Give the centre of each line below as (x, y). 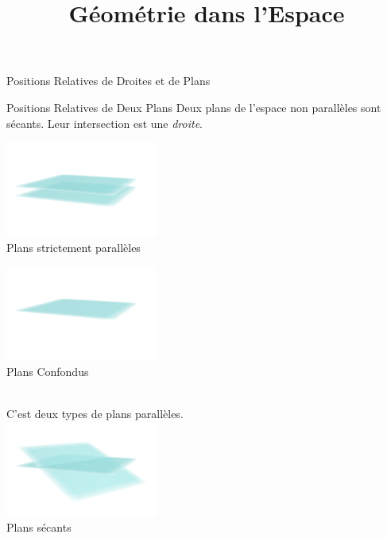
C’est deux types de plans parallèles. (95, 414)
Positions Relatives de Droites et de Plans (108, 81)
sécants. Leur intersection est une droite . (105, 123)
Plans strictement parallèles (74, 247)
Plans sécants (39, 526)
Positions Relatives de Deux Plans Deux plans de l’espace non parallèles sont (194, 107)
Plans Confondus (48, 372)
